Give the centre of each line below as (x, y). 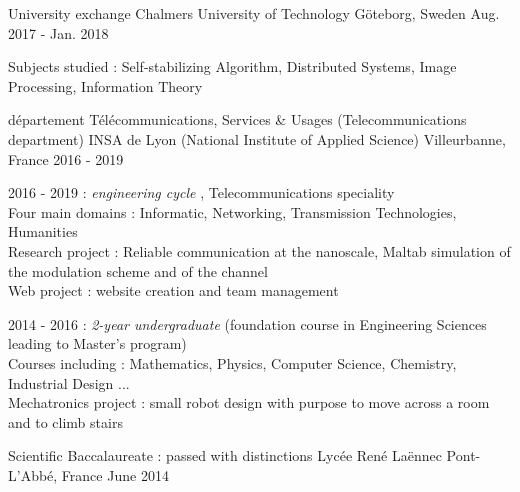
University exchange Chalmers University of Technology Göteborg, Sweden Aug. (254, 13)
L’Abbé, (33, 474)
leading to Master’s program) (97, 343)
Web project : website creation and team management (173, 290)
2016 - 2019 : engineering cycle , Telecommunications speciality (201, 192)
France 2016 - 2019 (66, 158)
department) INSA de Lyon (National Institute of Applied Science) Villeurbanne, (257, 138)
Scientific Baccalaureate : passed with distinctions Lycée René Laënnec (225, 455)
